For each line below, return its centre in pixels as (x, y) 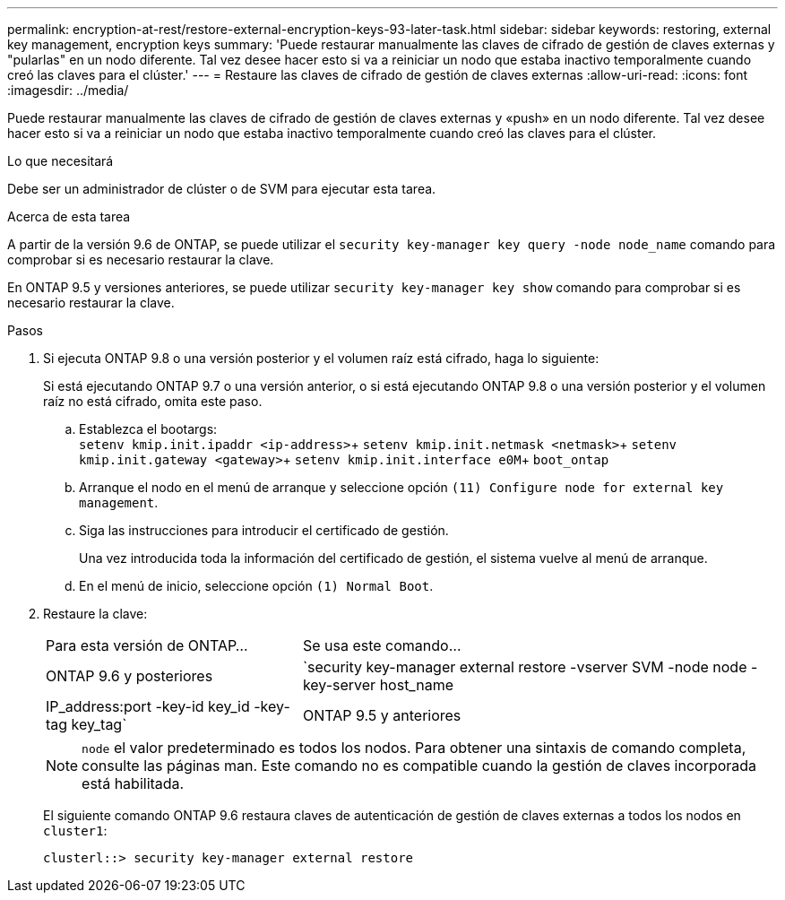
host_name (416, 685)
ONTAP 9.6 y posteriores (129, 676)
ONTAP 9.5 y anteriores (382, 715)
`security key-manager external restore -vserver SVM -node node (525, 667)
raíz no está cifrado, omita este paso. (153, 401)
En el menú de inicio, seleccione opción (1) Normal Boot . (256, 586)
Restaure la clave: (95, 614)
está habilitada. (133, 783)
